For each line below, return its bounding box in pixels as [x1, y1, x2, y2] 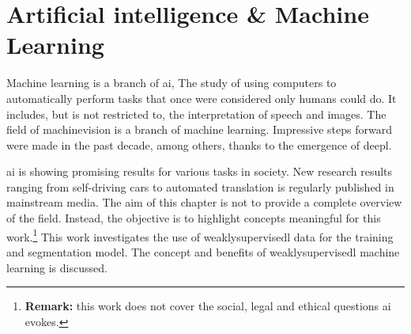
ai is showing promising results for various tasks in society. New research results [6, 163, 393, 180]
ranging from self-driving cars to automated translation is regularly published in [6, 178, 394, 195]
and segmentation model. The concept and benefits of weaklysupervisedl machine [6, 243, 400, 260]
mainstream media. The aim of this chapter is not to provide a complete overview [6, 194, 402, 211]
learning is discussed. [6, 259, 107, 275]
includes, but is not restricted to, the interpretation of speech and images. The [6, 105, 386, 122]
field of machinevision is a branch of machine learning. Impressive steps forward [6, 121, 392, 138]
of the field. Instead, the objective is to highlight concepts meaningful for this [6, 210, 381, 226]
